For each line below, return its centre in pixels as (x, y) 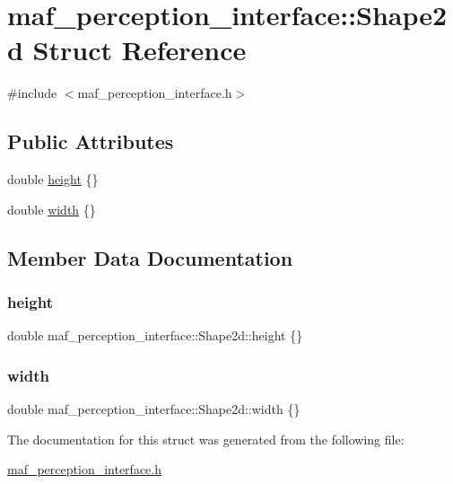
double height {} (53, 179)
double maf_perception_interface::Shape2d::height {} (155, 335)
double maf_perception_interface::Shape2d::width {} (154, 409)
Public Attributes (91, 141)
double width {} (52, 209)
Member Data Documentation (150, 257)
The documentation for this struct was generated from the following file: (206, 439)
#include (32, 93)
